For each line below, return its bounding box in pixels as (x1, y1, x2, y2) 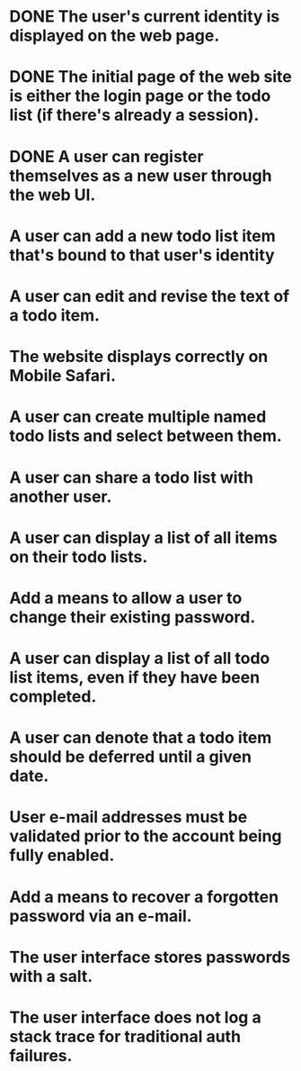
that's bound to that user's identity (9, 245, 276, 265)
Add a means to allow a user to (9, 587, 243, 608)
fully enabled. (9, 845, 115, 866)
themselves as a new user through (9, 165, 272, 186)
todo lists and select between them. (9, 426, 283, 447)
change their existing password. (9, 606, 256, 627)
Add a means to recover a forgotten (9, 886, 279, 907)
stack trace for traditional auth (9, 1027, 241, 1047)
